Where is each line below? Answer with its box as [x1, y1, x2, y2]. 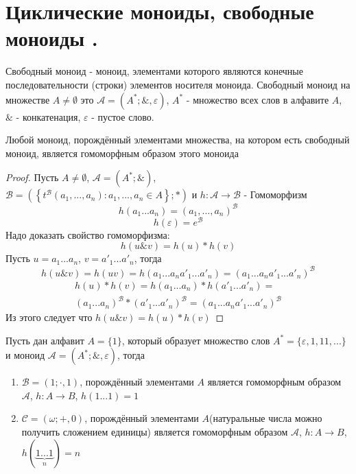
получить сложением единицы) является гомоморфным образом [21, 425, 288, 439]
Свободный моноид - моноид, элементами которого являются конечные [5, 64, 303, 78]
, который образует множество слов [121, 333, 270, 347]
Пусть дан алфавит [5, 333, 84, 347]
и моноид [5, 348, 45, 362]
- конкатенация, [16, 109, 81, 123]
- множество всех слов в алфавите [186, 92, 329, 106]
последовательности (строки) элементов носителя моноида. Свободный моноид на [5, 77, 351, 91]
